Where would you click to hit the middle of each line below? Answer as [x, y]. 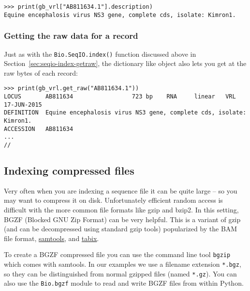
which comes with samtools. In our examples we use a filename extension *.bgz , [123, 264]
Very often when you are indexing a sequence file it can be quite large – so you [121, 190]
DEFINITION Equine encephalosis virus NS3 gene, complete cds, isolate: [125, 113]
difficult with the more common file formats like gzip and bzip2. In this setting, [121, 210]
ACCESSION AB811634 [39, 129]
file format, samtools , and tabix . [51, 238]
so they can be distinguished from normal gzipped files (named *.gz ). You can [120, 273]
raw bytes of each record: [41, 73]
